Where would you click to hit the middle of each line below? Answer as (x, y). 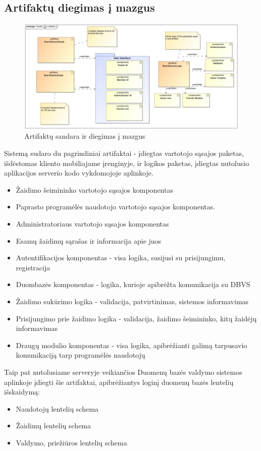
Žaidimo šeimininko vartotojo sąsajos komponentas (94, 189)
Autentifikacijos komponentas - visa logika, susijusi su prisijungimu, (121, 258)
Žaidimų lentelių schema (54, 426)
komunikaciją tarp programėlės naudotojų (81, 355)
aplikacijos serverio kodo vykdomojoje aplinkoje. (79, 173)
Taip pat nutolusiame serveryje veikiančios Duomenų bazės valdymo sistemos (123, 372)
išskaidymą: (22, 392)
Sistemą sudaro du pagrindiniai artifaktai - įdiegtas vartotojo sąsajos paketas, (124, 153)
